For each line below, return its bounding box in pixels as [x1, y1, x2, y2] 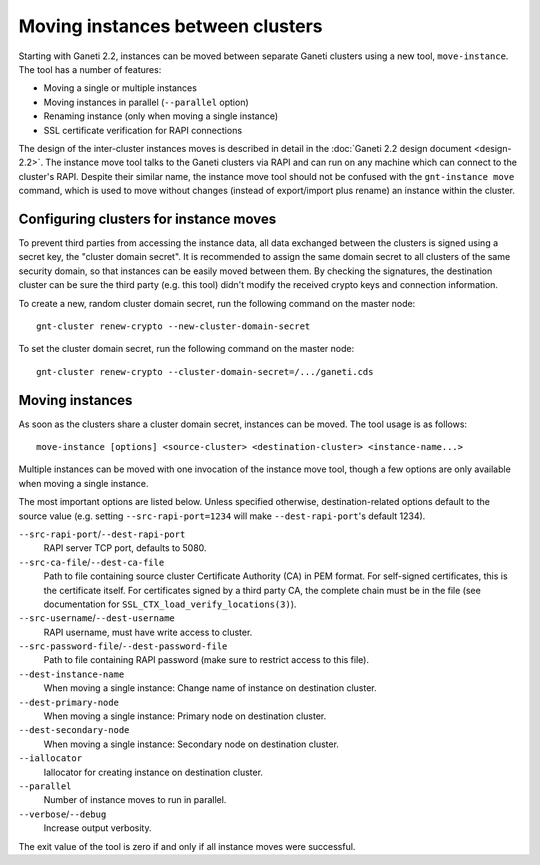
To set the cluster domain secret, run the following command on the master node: [18, 343, 355, 355]
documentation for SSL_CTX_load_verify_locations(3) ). [43, 598, 297, 610]
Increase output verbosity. [43, 822, 152, 834]
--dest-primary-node [18, 696, 120, 708]
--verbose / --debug [18, 808, 107, 820]
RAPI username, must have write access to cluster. [43, 626, 253, 638]
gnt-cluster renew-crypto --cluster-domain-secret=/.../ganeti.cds [36, 366, 374, 377]
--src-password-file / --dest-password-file [18, 640, 228, 652]
